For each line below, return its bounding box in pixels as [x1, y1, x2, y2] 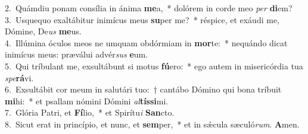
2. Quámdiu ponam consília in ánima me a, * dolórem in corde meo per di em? [5, 2, 293, 14]
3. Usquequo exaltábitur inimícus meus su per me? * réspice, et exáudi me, [5, 13, 280, 25]
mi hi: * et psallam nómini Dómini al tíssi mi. [5, 94, 169, 107]
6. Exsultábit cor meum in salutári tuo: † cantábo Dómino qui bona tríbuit [5, 83, 282, 95]
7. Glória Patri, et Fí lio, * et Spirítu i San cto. [5, 106, 175, 119]
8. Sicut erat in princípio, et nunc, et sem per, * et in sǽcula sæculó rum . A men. [5, 117, 300, 130]
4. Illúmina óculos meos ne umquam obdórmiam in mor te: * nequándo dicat [5, 36, 288, 49]
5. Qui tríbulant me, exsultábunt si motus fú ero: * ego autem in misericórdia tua [5, 59, 303, 72]
